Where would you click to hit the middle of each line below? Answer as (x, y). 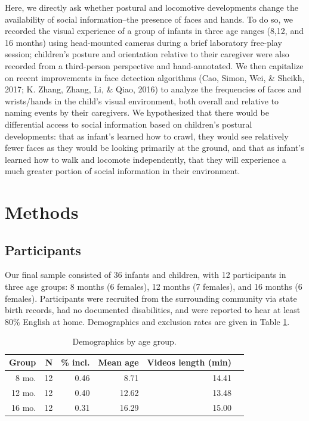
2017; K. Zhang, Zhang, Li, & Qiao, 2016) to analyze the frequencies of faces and (153, 89)
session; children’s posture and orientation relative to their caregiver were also (147, 54)
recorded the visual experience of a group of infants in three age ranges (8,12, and (154, 31)
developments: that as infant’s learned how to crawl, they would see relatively (147, 136)
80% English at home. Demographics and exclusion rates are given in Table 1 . (147, 321)
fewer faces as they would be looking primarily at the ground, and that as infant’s (154, 148)
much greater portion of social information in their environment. (123, 171)
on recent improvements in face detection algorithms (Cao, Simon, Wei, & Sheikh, (155, 77)
